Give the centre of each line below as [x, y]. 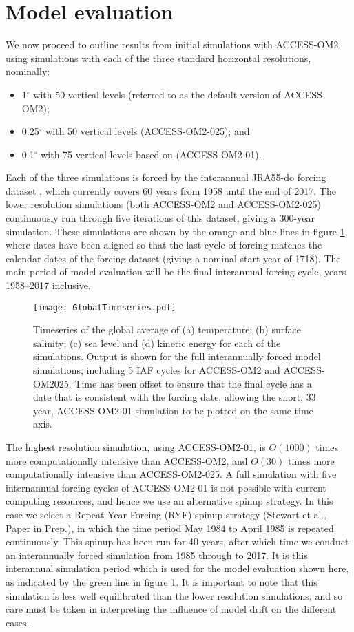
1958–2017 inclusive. [48, 285]
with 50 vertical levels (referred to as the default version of [157, 94]
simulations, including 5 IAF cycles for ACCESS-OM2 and [157, 370]
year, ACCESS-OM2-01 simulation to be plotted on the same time [173, 410]
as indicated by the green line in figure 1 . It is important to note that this [162, 581]
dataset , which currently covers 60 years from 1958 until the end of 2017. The [171, 190]
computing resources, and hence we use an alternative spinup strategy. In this [169, 501]
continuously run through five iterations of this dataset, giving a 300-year [160, 218]
